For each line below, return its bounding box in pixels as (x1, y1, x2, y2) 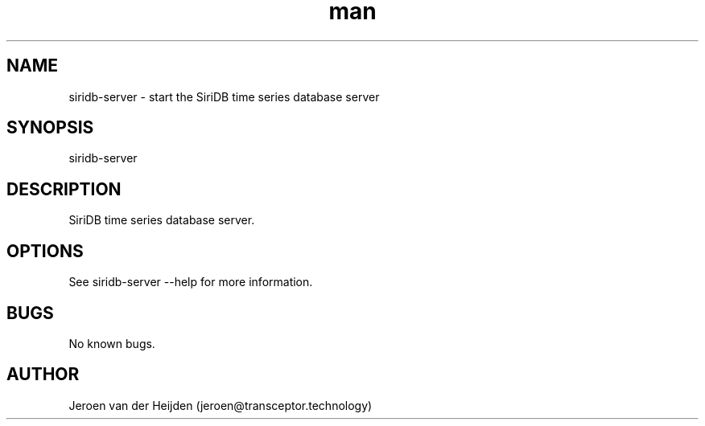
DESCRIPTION (6, 178, 122, 199)
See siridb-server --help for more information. (68, 275, 313, 289)
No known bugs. (68, 336, 155, 350)
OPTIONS (6, 240, 84, 261)
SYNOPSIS (6, 117, 94, 138)
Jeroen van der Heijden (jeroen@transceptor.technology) (68, 398, 373, 412)
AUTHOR (6, 364, 80, 385)
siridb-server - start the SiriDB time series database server (68, 89, 380, 104)
